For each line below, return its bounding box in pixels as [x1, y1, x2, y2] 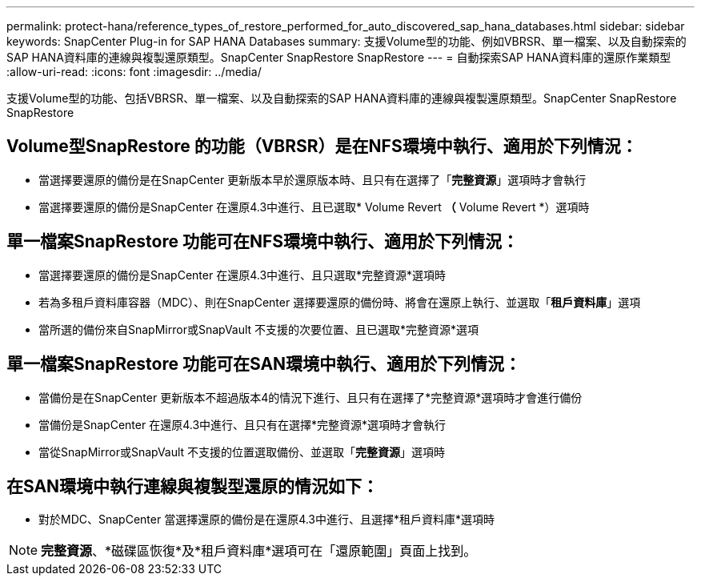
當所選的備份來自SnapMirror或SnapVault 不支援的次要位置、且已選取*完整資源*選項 [38, 322, 479, 336]
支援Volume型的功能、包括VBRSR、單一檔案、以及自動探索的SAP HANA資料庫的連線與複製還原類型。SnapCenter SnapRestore [6, 91, 677, 105]
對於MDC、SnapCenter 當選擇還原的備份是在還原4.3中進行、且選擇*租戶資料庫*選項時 [38, 512, 495, 527]
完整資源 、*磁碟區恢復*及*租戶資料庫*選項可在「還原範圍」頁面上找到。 [41, 543, 477, 560]
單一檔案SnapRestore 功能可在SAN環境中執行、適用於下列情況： [6, 354, 522, 375]
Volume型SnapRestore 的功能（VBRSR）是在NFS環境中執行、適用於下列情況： [6, 136, 638, 157]
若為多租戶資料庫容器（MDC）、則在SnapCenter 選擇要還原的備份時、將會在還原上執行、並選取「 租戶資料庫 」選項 [38, 295, 641, 309]
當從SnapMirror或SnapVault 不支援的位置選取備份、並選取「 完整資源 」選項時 [38, 444, 446, 459]
